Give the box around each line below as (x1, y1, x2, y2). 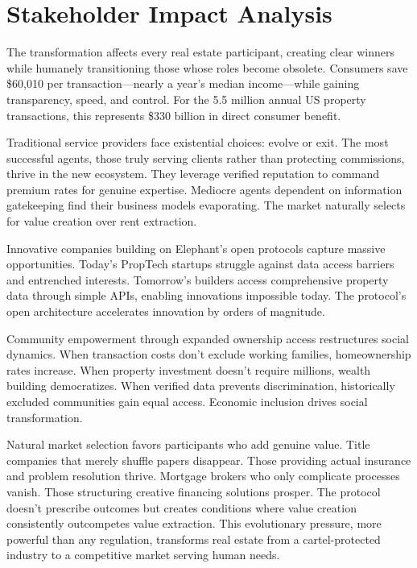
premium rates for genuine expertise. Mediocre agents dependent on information (6, 180, 403, 197)
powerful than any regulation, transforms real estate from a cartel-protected (6, 530, 381, 547)
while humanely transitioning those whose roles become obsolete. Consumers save (6, 59, 408, 76)
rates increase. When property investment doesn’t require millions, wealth (6, 361, 371, 378)
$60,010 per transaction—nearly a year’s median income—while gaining (6, 75, 360, 92)
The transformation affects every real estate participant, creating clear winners (6, 44, 395, 60)
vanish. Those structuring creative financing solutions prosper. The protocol (6, 483, 381, 500)
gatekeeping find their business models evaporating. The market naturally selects (6, 197, 406, 214)
